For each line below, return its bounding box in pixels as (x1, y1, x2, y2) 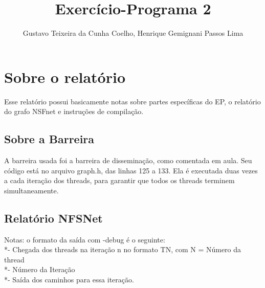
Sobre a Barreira (4, 131, 95, 147)
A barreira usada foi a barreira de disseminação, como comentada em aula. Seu (4, 155, 252, 166)
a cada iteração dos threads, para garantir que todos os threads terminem (4, 175, 235, 186)
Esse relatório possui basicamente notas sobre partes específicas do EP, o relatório (4, 96, 261, 106)
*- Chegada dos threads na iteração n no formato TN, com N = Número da (4, 244, 241, 255)
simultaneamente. (4, 185, 59, 195)
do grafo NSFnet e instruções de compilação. (4, 106, 144, 117)
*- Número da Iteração (4, 264, 75, 275)
